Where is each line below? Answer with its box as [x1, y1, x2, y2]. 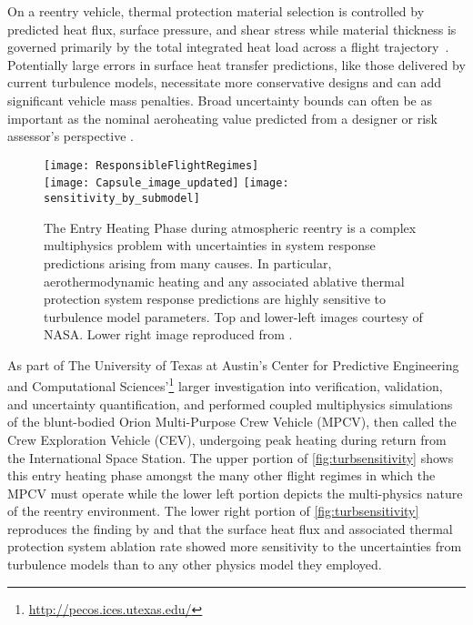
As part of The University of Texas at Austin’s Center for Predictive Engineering [7, 355, 459, 374]
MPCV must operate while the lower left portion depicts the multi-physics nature [7, 483, 463, 502]
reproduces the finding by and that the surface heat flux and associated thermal [7, 519, 453, 538]
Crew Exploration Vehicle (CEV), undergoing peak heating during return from [7, 429, 447, 449]
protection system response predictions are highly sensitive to [44, 289, 386, 308]
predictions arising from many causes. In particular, [44, 253, 332, 272]
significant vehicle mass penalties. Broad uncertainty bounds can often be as [7, 90, 433, 109]
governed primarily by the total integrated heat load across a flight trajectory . [7, 37, 449, 56]
